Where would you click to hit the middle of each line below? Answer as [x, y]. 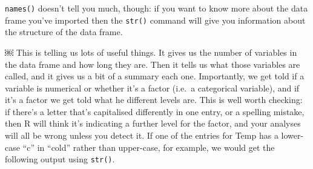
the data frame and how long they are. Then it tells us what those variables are [153, 64]
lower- [292, 135]
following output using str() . [60, 159]
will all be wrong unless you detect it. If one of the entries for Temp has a [142, 135]
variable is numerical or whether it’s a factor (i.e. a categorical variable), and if [152, 88]
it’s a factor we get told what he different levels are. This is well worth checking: [154, 100]
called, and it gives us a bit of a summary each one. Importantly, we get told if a [155, 76]
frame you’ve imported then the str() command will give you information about [155, 20]
